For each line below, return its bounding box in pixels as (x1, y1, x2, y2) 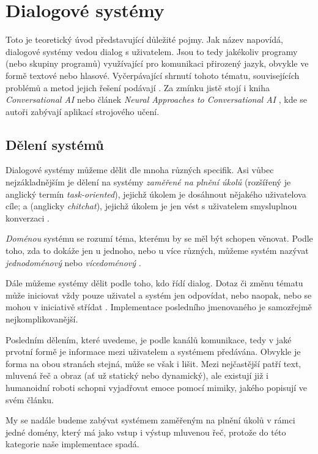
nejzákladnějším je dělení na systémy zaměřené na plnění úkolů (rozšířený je (6, 176, 291, 188)
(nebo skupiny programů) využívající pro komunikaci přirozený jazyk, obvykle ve (6, 57, 309, 70)
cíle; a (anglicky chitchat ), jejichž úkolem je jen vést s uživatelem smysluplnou (6, 199, 297, 212)
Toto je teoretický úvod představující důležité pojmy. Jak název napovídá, (6, 33, 283, 46)
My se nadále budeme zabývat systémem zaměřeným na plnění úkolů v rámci (6, 414, 295, 426)
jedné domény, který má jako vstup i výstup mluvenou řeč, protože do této (6, 425, 286, 438)
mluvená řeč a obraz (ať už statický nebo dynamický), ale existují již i (6, 369, 268, 382)
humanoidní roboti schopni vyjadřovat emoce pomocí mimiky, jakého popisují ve (6, 381, 308, 393)
